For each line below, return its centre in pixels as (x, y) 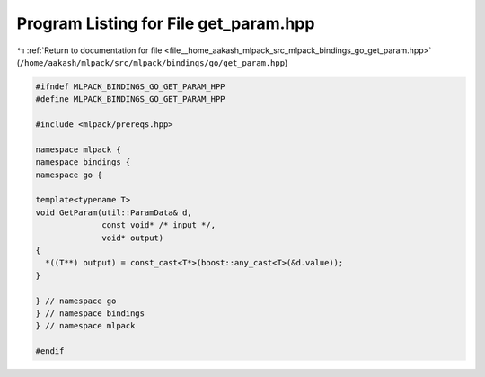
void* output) (133, 238)
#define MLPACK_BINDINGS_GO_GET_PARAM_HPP (130, 99)
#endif (50, 351)
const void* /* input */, (159, 225)
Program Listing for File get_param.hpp (166, 23)
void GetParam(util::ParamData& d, (114, 212)
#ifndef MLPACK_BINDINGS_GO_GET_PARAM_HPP (130, 86)
